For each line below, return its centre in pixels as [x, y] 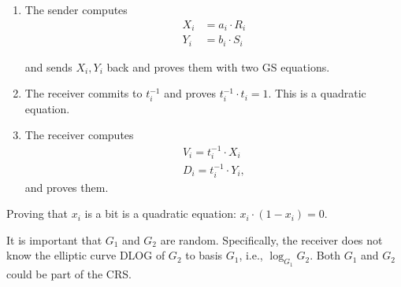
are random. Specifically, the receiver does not [271, 239]
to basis [204, 255]
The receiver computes [79, 135]
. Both [325, 255]
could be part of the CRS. [69, 273]
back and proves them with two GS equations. [218, 66]
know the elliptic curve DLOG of [86, 255]
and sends [48, 66]
